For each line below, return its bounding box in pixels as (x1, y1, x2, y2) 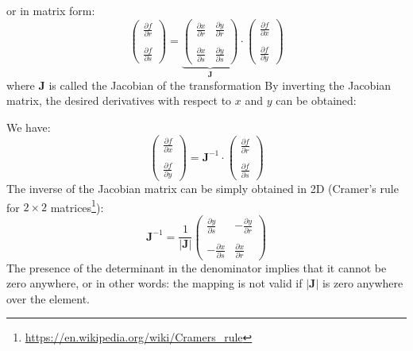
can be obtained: (276, 92, 357, 109)
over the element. (6, 290, 91, 307)
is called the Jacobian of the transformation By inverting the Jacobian (48, 76, 392, 93)
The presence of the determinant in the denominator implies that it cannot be (6, 259, 387, 276)
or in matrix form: (6, 2, 95, 18)
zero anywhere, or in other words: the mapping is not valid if (6, 275, 303, 291)
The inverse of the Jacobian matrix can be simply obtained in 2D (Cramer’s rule (6, 180, 399, 197)
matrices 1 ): (50, 196, 104, 215)
